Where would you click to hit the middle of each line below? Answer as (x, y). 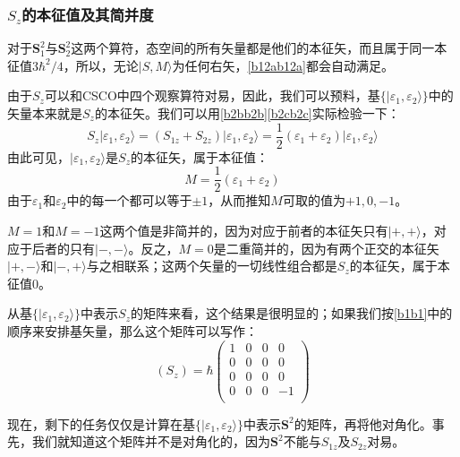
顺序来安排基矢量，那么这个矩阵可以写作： (132, 330)
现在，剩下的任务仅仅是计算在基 (101, 423)
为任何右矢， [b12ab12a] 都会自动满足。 (283, 65)
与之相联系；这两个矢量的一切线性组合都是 (212, 266)
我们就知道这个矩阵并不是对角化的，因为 (151, 441)
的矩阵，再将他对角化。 (363, 423)
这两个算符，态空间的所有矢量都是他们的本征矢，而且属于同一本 (259, 48)
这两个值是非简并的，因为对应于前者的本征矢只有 (244, 230)
